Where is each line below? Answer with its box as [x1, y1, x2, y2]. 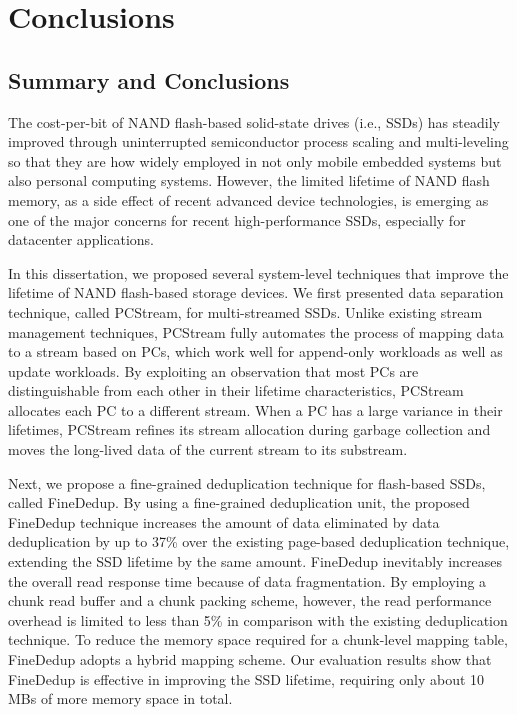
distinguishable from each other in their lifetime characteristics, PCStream [8, 380, 464, 401]
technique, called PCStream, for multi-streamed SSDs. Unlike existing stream [8, 301, 483, 322]
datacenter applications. [8, 229, 154, 250]
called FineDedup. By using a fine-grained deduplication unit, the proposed [8, 492, 470, 513]
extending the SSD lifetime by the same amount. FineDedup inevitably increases [8, 551, 502, 572]
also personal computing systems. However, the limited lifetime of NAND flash [8, 170, 490, 191]
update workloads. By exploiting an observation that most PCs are [8, 360, 419, 381]
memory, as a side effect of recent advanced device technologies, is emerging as [8, 189, 489, 210]
